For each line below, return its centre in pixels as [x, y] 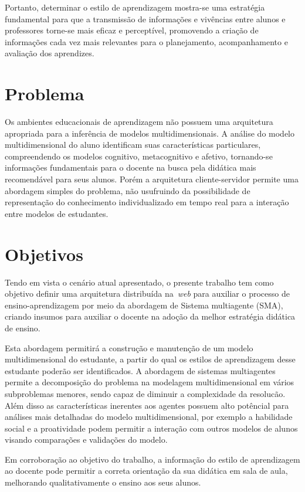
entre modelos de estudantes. [57, 213]
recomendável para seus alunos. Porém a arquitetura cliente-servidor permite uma [152, 179]
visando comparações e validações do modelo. [86, 440]
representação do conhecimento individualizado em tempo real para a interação [147, 202]
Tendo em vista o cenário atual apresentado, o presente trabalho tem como [139, 282]
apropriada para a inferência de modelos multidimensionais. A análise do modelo [150, 133]
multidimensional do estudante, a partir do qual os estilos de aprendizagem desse [150, 359]
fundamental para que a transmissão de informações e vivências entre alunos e [145, 18]
